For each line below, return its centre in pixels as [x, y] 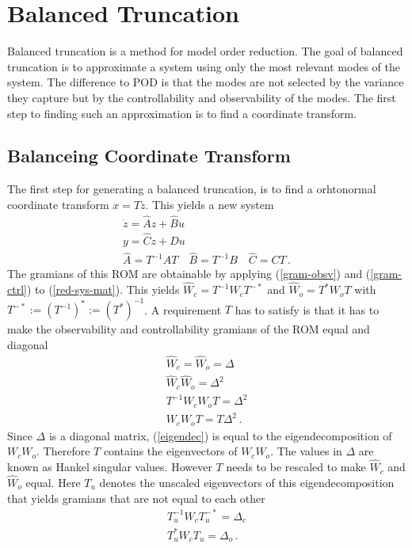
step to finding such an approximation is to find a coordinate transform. [182, 113]
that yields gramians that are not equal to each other [136, 498]
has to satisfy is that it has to [307, 309]
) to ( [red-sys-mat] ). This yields [103, 289]
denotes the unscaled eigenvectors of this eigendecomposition [247, 482]
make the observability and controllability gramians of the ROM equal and [189, 329]
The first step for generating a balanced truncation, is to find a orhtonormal [192, 189]
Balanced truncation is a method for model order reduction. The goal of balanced [205, 51]
